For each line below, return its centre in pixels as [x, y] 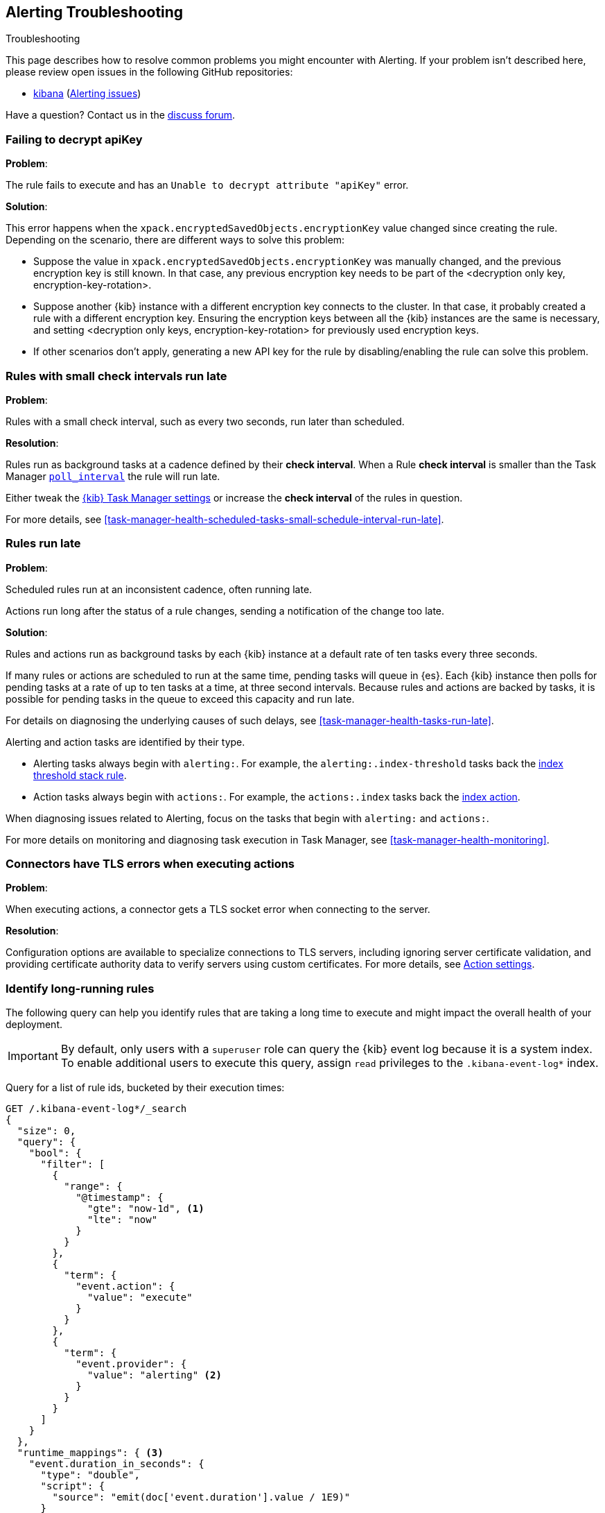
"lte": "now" [123, 1220]
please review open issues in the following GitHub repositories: [149, 72]
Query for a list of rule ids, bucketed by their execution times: [145, 1088]
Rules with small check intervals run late [116, 376]
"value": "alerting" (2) [155, 1375]
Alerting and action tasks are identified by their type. [125, 742]
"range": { [93, 1187]
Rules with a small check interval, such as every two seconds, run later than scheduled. [205, 421]
